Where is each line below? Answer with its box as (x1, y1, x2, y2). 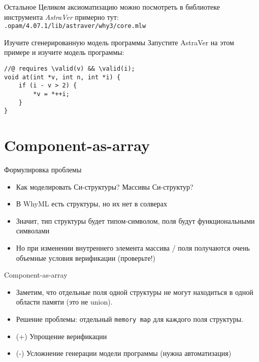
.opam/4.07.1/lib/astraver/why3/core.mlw (4, 22, 146, 30)
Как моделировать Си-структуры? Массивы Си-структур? (16, 181, 193, 192)
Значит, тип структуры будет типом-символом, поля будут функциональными (16, 215, 255, 226)
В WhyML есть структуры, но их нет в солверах (16, 198, 168, 209)
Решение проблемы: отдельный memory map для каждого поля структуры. (16, 314, 243, 324)
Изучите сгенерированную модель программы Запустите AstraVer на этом (4, 37, 234, 47)
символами (16, 225, 50, 236)
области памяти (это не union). (16, 296, 113, 307)
